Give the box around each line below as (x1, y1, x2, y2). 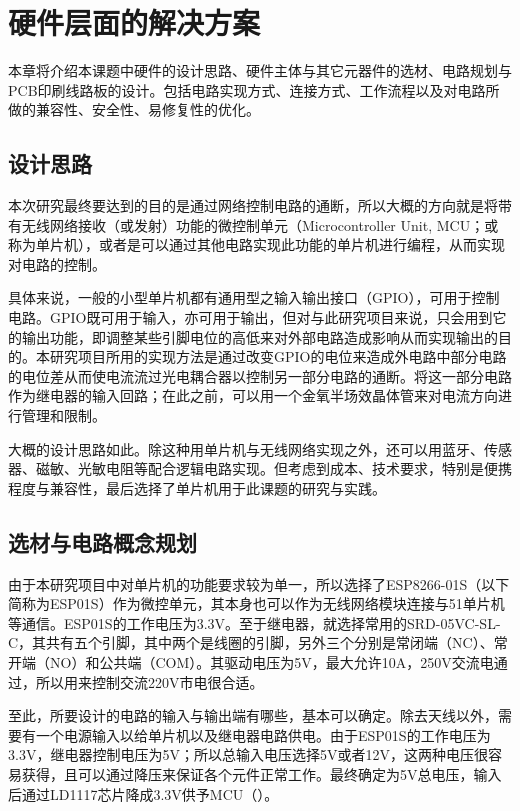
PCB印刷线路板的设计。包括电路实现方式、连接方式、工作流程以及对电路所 (8, 79, 500, 100)
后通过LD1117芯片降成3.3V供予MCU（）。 (8, 783, 279, 804)
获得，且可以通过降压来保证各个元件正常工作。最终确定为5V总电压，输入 (21, 763, 502, 784)
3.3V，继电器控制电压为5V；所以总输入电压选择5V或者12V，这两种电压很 (8, 744, 488, 765)
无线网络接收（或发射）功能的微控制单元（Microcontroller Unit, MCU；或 (21, 214, 499, 235)
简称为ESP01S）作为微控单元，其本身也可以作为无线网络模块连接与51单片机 (8, 593, 505, 614)
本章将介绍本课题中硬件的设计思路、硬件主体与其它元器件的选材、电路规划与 (8, 60, 512, 81)
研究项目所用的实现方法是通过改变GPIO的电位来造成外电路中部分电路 (49, 346, 507, 367)
